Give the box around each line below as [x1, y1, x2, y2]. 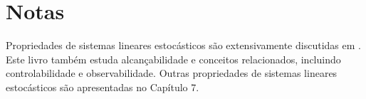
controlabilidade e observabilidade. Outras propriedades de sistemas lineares [6, 66, 338, 80]
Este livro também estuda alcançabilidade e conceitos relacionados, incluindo [6, 51, 341, 66]
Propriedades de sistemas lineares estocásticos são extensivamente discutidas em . [6, 38, 361, 53]
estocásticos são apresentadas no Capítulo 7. [6, 79, 199, 94]
